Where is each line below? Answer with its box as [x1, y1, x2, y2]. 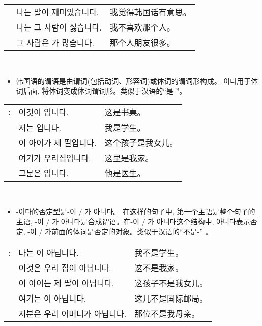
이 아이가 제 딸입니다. [18, 136, 97, 149]
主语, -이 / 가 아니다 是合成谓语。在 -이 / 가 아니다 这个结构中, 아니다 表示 [16, 216, 250, 226]
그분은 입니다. [18, 167, 69, 179]
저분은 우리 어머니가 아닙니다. [18, 308, 127, 320]
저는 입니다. [18, 121, 61, 133]
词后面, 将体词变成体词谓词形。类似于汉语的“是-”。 [16, 85, 187, 96]
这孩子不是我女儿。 [134, 277, 208, 289]
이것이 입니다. [18, 106, 69, 118]
